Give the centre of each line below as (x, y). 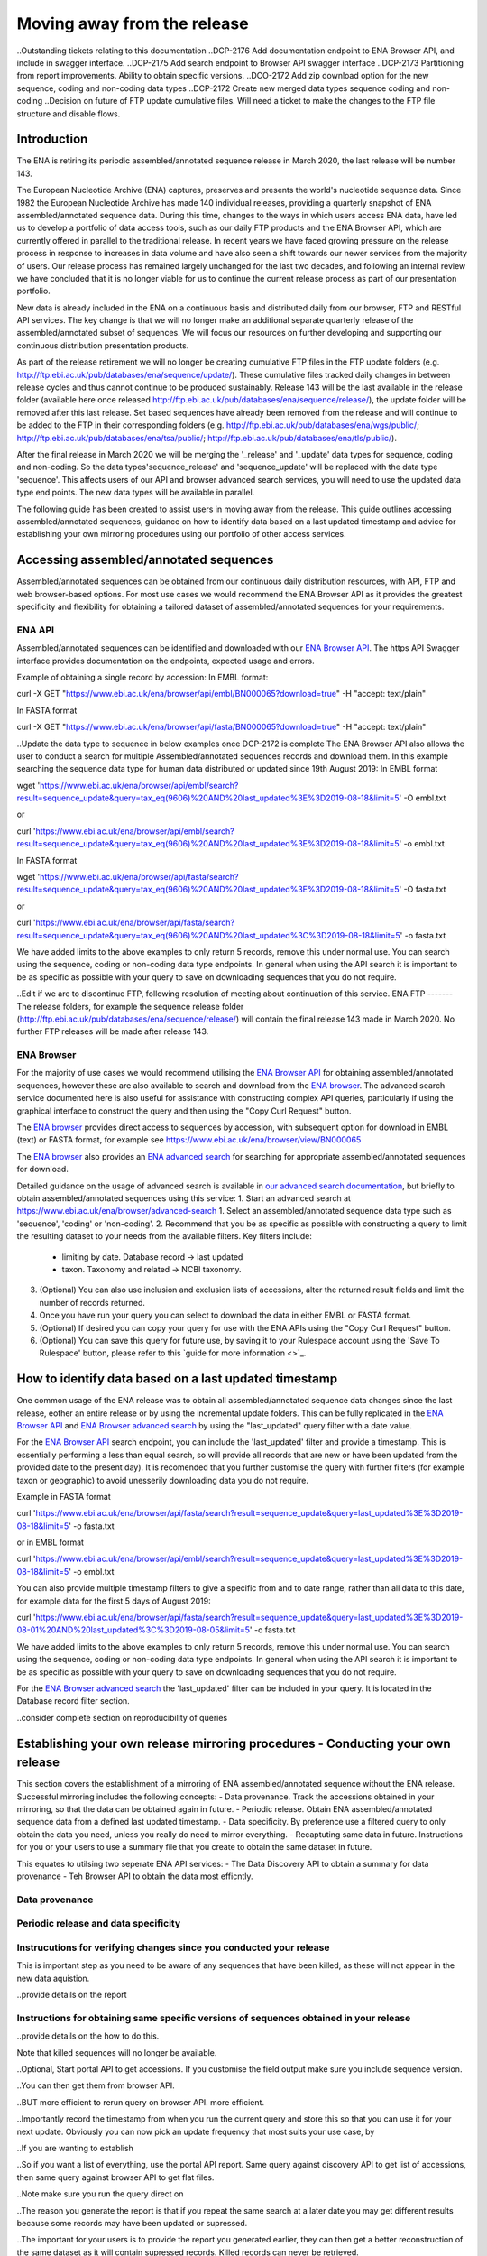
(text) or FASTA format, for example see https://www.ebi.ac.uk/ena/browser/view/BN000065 (189, 1140)
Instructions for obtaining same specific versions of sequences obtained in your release (214, 2018)
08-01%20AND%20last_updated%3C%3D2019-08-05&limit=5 (133, 1630)
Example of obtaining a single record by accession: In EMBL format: (142, 677)
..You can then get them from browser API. (96, 2085)
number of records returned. (92, 1302)
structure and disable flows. (69, 114)
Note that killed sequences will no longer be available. (117, 2052)
